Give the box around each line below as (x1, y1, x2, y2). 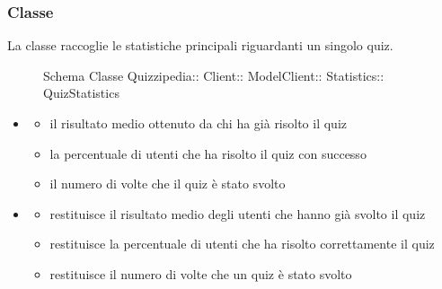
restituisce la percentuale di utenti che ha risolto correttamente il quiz (49, 234, 435, 253)
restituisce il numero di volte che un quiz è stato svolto (49, 264, 352, 283)
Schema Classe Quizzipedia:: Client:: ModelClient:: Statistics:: (43, 66, 385, 84)
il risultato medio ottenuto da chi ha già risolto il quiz (49, 114, 348, 132)
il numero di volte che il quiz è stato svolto (49, 174, 286, 193)
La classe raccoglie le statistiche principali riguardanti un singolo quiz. (7, 36, 393, 55)
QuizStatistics (43, 83, 119, 102)
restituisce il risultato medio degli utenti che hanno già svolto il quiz (49, 204, 426, 223)
